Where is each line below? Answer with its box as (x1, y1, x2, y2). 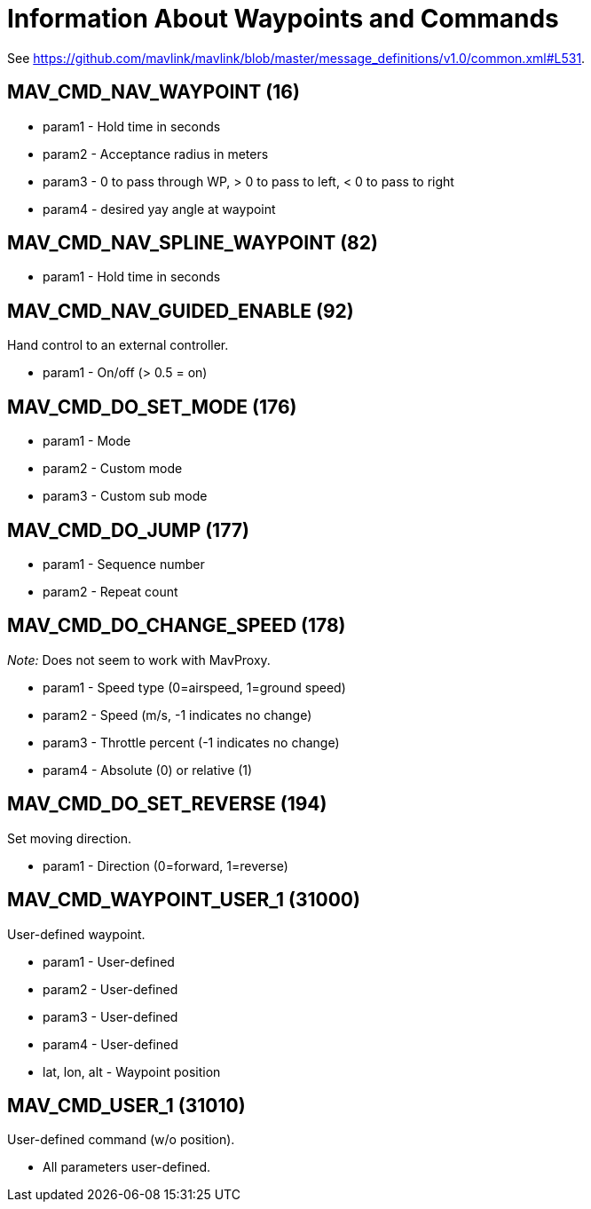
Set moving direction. (7, 830, 131, 846)
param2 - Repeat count (43, 583, 178, 599)
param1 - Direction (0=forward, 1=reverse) (43, 857, 288, 873)
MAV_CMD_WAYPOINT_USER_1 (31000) (7, 889, 360, 912)
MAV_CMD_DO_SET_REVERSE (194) (7, 793, 327, 816)
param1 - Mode (43, 433, 131, 449)
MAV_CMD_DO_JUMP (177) (7, 518, 249, 541)
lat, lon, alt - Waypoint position (43, 1063, 221, 1079)
